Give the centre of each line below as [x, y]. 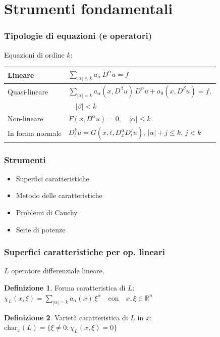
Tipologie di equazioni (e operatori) [78, 36]
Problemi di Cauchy [47, 212]
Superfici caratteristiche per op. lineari [85, 252]
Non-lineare [25, 118]
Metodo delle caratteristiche [59, 195]
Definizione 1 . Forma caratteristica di [65, 288]
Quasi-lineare [28, 91]
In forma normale [35, 133]
